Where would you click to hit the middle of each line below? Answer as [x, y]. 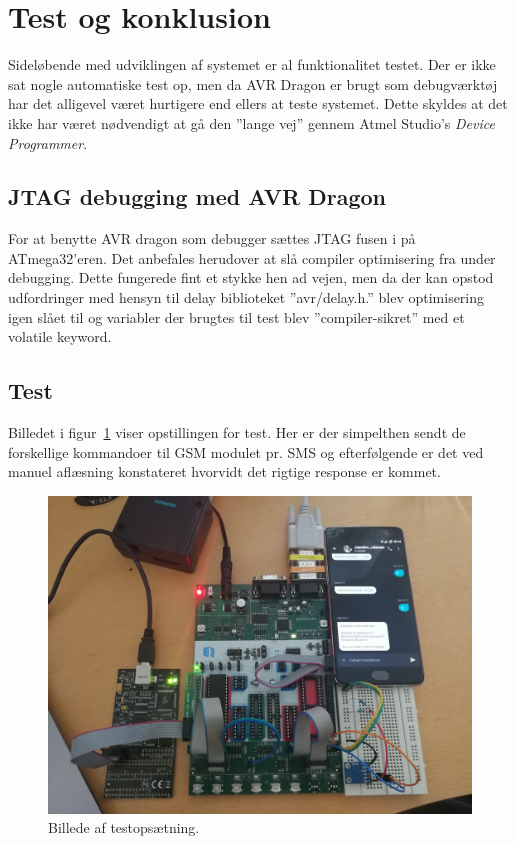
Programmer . [48, 142]
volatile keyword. [60, 336]
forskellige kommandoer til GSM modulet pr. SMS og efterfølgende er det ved [246, 451]
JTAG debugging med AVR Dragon [197, 196]
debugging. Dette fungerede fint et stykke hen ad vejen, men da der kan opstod [251, 277]
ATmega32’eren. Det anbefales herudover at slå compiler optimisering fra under [252, 257]
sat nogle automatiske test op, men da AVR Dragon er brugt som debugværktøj [253, 83]
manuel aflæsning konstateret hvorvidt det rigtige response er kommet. [224, 471]
